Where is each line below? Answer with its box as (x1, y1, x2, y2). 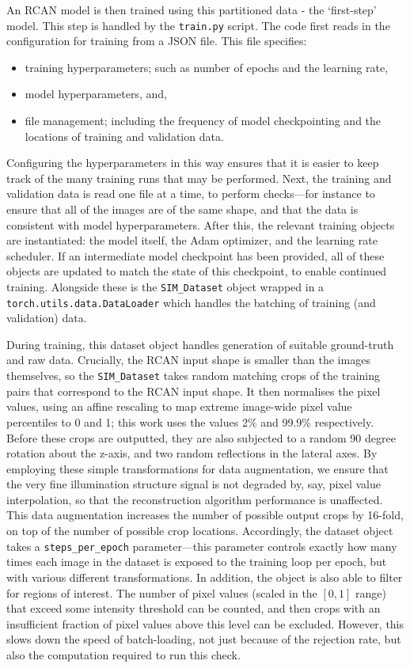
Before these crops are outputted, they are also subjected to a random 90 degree (6, 429, 396, 446)
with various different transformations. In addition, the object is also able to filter (6, 568, 403, 585)
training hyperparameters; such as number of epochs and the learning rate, (25, 59, 389, 75)
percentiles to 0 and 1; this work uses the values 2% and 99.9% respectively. (6, 413, 374, 430)
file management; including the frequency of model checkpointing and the (25, 112, 382, 129)
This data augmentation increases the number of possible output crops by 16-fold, (6, 507, 404, 523)
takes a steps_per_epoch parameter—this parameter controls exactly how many (6, 537, 397, 554)
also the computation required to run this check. (6, 646, 241, 662)
